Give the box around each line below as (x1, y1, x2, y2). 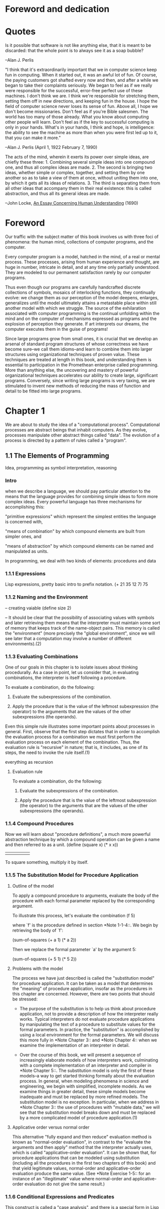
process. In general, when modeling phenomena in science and (19, 1078, 149, 1084)
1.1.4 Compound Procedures (5, 820, 74, 827)
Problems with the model (12, 965, 63, 971)
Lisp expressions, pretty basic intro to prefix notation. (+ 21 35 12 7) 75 (5, 581, 148, 587)
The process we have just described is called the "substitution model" (12, 975, 155, 981)
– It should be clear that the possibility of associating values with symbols (5, 614, 155, 620)
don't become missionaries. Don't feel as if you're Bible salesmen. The (5, 108, 149, 114)
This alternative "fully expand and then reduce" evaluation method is (12, 1134, 152, 1139)
